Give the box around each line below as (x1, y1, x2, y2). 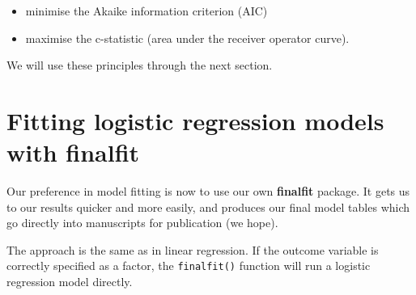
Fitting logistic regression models (6, 103, 384, 137)
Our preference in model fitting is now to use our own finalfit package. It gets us (6, 183, 410, 200)
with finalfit (6, 136, 140, 169)
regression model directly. (6, 273, 133, 290)
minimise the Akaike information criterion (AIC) (25, 2, 268, 19)
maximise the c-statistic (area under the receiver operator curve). (25, 29, 350, 46)
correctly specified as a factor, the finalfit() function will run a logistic (6, 257, 371, 274)
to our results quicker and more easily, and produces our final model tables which (6, 198, 410, 215)
